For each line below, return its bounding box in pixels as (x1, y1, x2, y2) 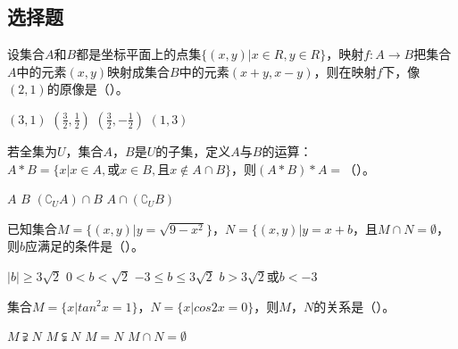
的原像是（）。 (46, 79, 129, 98)
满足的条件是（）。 (37, 237, 145, 255)
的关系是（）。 (313, 296, 396, 315)
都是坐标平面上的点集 (76, 45, 202, 63)
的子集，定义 (155, 141, 231, 160)
